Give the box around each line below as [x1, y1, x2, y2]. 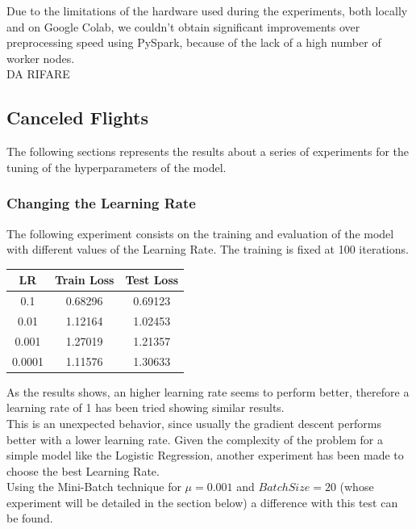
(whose [339, 478, 374, 495]
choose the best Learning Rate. [6, 462, 160, 479]
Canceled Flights [6, 105, 148, 130]
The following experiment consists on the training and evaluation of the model [6, 225, 394, 241]
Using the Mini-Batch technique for [6, 478, 181, 495]
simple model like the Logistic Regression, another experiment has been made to [6, 447, 404, 464]
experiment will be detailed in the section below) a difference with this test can [6, 493, 398, 510]
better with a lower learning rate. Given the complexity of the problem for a [6, 430, 383, 447]
